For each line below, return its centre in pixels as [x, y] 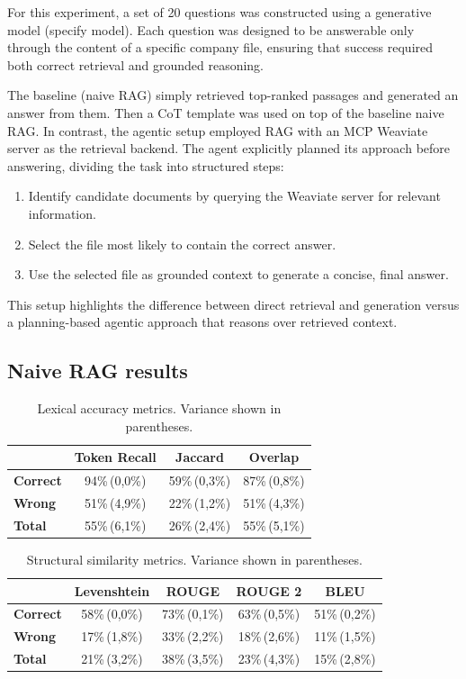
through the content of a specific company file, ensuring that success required [220, 47]
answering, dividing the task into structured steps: [146, 165]
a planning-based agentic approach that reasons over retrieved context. [202, 322]
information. [62, 213]
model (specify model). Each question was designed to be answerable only [211, 29]
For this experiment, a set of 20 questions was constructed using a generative [220, 12]
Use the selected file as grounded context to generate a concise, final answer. [238, 274]
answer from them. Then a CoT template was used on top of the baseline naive [226, 112]
